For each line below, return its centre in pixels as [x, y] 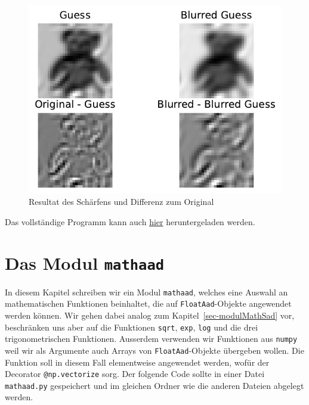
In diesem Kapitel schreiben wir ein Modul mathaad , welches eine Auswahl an [146, 292]
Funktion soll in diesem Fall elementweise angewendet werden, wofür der [137, 362]
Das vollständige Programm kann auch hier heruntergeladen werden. [130, 221]
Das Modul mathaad [85, 262]
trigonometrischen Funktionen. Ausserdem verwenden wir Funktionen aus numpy [151, 339]
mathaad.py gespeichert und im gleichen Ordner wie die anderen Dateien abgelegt [154, 385]
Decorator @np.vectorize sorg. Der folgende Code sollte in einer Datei [135, 374]
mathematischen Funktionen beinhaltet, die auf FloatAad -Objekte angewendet [148, 303]
